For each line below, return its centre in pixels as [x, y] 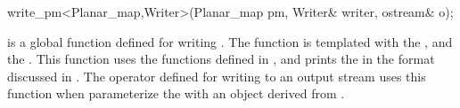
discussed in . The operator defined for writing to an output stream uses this [217, 76]
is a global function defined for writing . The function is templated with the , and [230, 41]
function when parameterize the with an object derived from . [176, 93]
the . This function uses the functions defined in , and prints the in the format [221, 59]
